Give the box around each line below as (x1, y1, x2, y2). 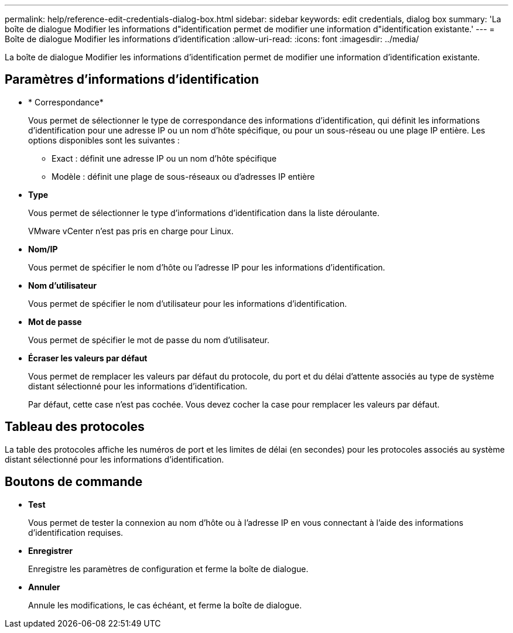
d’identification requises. (28, 527, 124, 538)
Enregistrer (28, 545, 73, 556)
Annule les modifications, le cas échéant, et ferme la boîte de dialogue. (28, 600, 302, 610)
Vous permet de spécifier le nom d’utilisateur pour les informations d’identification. (28, 298, 347, 309)
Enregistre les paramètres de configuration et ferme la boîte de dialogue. (28, 563, 309, 574)
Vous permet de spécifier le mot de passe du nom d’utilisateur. (28, 334, 269, 345)
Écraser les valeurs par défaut (28, 353, 148, 363)
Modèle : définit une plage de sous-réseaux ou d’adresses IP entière (52, 171, 315, 182)
